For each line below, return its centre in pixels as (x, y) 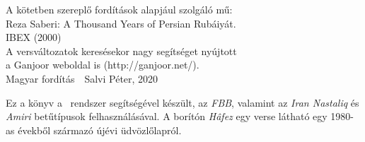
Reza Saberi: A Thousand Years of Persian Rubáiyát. (121, 23)
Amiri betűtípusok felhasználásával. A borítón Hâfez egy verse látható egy (167, 116)
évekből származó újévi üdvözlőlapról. (100, 130)
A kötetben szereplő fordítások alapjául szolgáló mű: (119, 9)
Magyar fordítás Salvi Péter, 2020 (82, 78)
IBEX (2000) (34, 37)
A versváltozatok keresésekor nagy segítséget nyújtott (121, 51)
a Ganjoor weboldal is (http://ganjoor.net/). (103, 65)
